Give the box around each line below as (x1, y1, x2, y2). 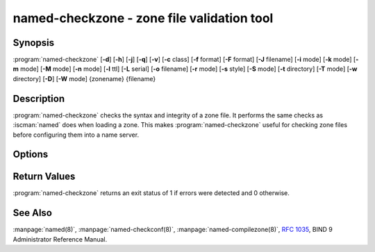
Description (12, 92, 65, 104)
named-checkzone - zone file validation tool (12, 10, 274, 26)
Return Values (12, 171, 76, 183)
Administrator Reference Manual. (12, 235, 108, 243)
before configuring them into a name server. (12, 131, 139, 139)
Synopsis (12, 37, 55, 49)
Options (12, 149, 49, 160)
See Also (12, 207, 52, 219)
